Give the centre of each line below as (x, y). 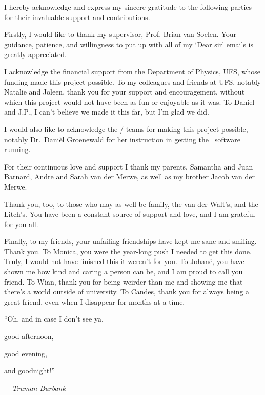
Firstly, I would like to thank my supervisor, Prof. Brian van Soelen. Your (120, 34)
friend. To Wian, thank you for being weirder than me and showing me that (124, 281)
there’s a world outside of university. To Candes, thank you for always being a (127, 291)
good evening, (26, 353)
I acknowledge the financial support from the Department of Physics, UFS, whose (132, 71)
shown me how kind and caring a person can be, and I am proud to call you (124, 271)
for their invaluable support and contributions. (77, 17)
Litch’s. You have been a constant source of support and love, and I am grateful (130, 214)
